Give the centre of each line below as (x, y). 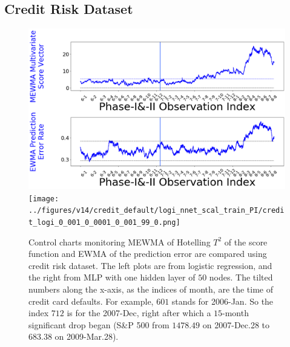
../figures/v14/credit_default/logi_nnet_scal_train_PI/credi (157, 211)
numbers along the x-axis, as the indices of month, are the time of (151, 289)
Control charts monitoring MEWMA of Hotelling (120, 242)
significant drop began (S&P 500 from (99, 324)
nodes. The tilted (241, 277)
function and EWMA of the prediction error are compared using (148, 254)
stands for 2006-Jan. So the (222, 301)
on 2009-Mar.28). (87, 336)
